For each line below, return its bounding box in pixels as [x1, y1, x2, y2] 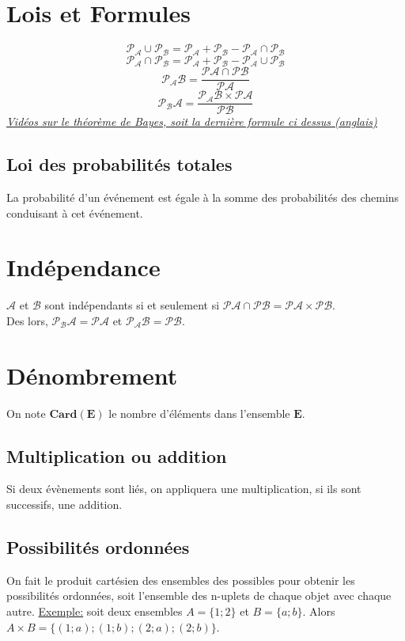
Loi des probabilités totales [6, 152, 233, 176]
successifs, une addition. [6, 495, 123, 512]
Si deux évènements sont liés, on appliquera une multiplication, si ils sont [6, 480, 361, 497]
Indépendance [6, 251, 161, 283]
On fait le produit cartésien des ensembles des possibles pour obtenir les [6, 571, 355, 588]
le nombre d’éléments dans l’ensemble [108, 404, 290, 421]
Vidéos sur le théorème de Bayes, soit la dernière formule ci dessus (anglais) [6, 113, 377, 130]
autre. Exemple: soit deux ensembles [6, 602, 183, 619]
